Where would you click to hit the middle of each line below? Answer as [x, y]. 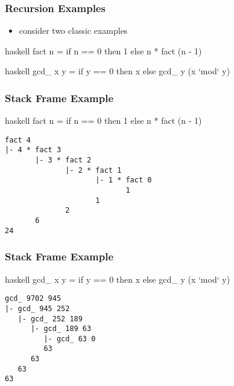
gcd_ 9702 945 [33, 299]
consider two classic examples [73, 31]
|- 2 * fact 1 [93, 170]
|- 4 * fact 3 [33, 150]
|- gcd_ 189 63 [61, 329]
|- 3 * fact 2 [63, 160]
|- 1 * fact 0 [124, 180]
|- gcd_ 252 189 [50, 319]
